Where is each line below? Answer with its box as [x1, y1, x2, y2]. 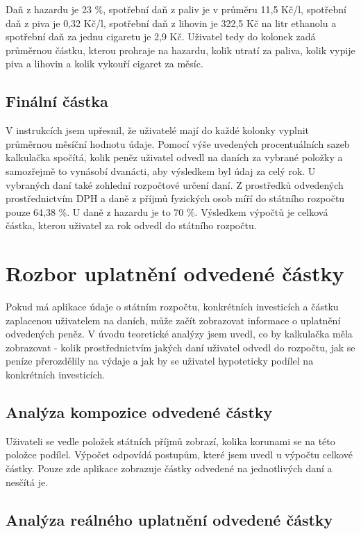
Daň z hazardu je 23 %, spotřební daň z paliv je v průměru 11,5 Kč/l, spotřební [6, 2, 346, 16]
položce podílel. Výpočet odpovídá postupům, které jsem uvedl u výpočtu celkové [6, 447, 353, 462]
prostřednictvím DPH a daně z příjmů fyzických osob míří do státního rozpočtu [6, 191, 345, 206]
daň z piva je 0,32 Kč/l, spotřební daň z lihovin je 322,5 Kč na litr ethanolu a [6, 15, 337, 30]
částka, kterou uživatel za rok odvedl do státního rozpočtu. [6, 218, 257, 233]
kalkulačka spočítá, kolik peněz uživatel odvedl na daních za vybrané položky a [6, 150, 343, 165]
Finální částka [6, 90, 108, 112]
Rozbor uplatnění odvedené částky [6, 259, 344, 287]
